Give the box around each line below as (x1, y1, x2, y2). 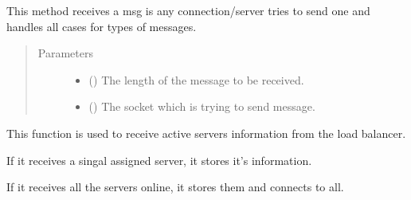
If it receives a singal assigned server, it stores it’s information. (6, 151, 312, 168)
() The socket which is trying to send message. (88, 98, 315, 115)
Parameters (37, 45, 93, 61)
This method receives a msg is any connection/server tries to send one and (6, 2, 370, 18)
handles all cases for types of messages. (6, 18, 197, 34)
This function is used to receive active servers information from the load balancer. (6, 124, 406, 141)
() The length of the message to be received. (88, 71, 304, 88)
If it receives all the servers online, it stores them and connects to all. (6, 178, 344, 195)
